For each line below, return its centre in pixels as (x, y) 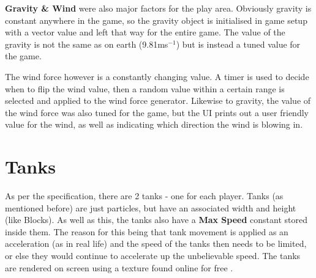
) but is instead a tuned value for (238, 44)
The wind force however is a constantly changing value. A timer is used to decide (157, 76)
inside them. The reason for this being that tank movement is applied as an (147, 231)
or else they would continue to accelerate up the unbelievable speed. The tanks (153, 256)
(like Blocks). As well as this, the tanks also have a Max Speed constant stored (156, 220)
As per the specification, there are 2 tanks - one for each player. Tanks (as (144, 196)
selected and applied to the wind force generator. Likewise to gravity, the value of (158, 101)
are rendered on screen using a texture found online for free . (119, 267)
